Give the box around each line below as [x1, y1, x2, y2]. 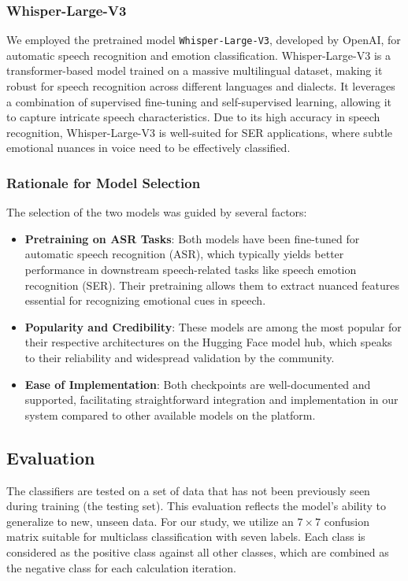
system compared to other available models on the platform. [24, 406, 316, 423]
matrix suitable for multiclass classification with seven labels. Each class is [6, 528, 365, 545]
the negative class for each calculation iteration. [6, 559, 236, 575]
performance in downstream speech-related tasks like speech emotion [24, 261, 357, 278]
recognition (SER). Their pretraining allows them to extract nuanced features [24, 276, 400, 293]
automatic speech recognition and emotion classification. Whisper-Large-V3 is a [6, 46, 391, 63]
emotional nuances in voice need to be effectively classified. [6, 139, 291, 156]
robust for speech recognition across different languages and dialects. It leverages [6, 78, 395, 94]
